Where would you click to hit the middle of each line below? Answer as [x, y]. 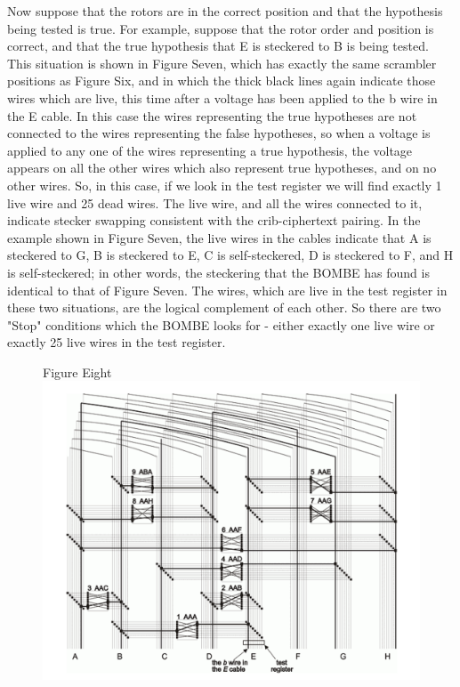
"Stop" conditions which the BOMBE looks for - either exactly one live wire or [221, 324]
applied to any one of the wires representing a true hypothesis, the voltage [210, 150]
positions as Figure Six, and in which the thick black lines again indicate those [222, 81]
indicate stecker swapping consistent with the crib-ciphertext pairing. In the [214, 220]
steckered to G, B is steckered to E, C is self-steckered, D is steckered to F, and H [230, 255]
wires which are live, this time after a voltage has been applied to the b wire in [222, 97]
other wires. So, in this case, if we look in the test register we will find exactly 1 [225, 185]
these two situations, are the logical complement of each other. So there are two [224, 307]
